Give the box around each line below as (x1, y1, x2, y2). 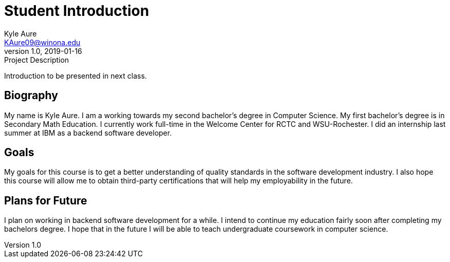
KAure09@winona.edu (4, 38, 81, 47)
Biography (4, 89, 58, 102)
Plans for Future (4, 194, 87, 207)
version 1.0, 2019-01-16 (4, 46, 82, 55)
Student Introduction (4, 2, 149, 20)
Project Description (4, 55, 69, 64)
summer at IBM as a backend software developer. (4, 128, 172, 137)
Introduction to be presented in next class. (4, 71, 147, 80)
